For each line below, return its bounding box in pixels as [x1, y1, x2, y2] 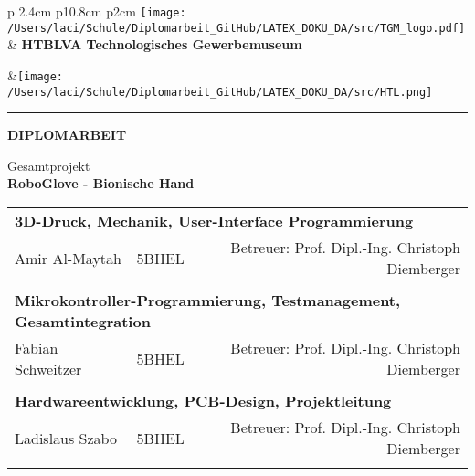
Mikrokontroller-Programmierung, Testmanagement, [15, 290, 401, 311]
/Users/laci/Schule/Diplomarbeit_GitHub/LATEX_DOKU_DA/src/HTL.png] [7, 85, 433, 99]
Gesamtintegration [15, 311, 151, 332]
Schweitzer [15, 358, 82, 379]
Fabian [15, 337, 58, 358]
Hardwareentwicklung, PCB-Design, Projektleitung [15, 390, 392, 411]
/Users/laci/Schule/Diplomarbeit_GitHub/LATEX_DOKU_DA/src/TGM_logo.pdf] [7, 21, 466, 35]
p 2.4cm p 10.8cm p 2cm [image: [7, 2, 186, 20]
